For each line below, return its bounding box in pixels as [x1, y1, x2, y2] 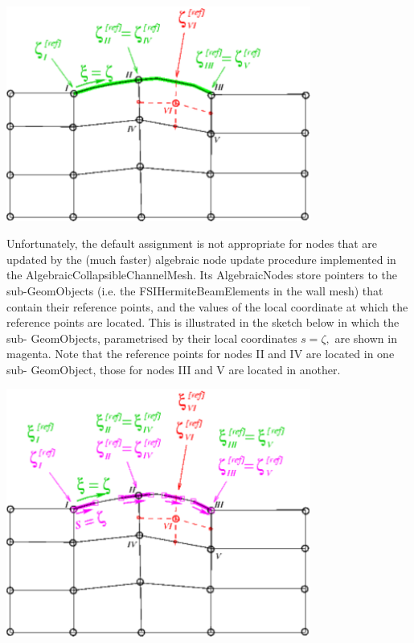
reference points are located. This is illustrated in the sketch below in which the [6, 314, 400, 331]
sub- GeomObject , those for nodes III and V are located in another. [6, 361, 341, 377]
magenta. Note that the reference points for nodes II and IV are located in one [6, 345, 395, 362]
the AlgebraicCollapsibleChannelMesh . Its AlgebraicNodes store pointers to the [6, 266, 397, 283]
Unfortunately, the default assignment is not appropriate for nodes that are [6, 235, 378, 252]
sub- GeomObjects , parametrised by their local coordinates [6, 329, 297, 346]
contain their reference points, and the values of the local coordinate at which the [6, 298, 408, 315]
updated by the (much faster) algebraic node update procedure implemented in [6, 250, 396, 267]
